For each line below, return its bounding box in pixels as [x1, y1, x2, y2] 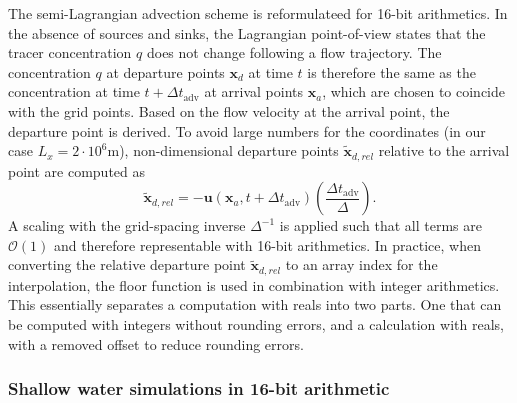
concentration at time [8, 81, 140, 102]
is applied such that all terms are [279, 215, 482, 236]
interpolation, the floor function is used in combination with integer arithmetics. [8, 274, 500, 295]
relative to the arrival [378, 140, 510, 161]
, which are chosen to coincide [322, 81, 505, 102]
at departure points [106, 61, 225, 82]
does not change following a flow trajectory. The [146, 42, 442, 63]
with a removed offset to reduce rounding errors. [8, 333, 304, 354]
